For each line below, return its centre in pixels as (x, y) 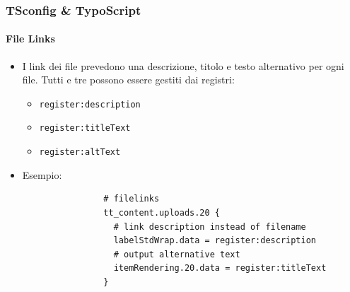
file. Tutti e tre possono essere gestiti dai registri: (128, 80)
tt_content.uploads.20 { (162, 212)
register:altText (80, 152)
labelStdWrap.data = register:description (215, 241)
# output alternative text (177, 254)
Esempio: (42, 174)
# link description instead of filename (210, 227)
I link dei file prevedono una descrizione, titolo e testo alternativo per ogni (183, 65)
